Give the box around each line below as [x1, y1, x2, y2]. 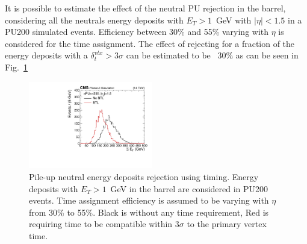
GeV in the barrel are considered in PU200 [110, 182, 268, 195]
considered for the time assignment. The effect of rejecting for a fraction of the [5, 37, 295, 49]
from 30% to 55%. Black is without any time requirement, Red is [29, 205, 269, 218]
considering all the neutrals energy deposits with [5, 13, 184, 26]
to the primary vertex [187, 217, 267, 230]
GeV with [216, 13, 252, 26]
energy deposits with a [5, 49, 88, 61]
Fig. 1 [5, 60, 28, 73]
